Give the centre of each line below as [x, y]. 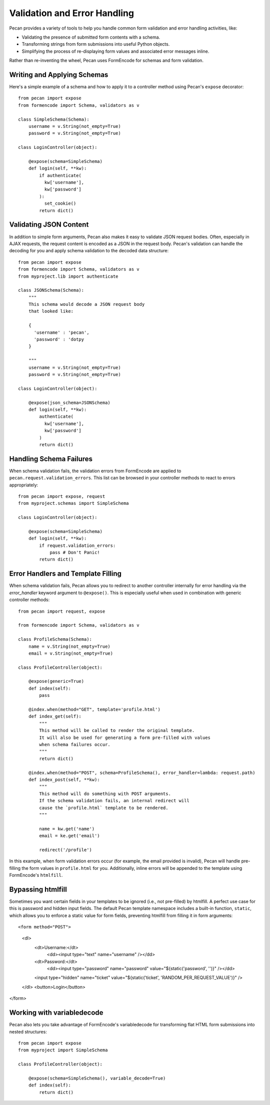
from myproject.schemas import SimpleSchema [74, 503]
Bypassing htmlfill [38, 889]
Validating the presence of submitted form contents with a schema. [91, 37]
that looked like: [51, 311]
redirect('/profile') [66, 850]
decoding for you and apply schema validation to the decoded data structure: [89, 251]
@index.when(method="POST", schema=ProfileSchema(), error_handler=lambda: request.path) [142, 773]
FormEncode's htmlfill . [36, 875]
